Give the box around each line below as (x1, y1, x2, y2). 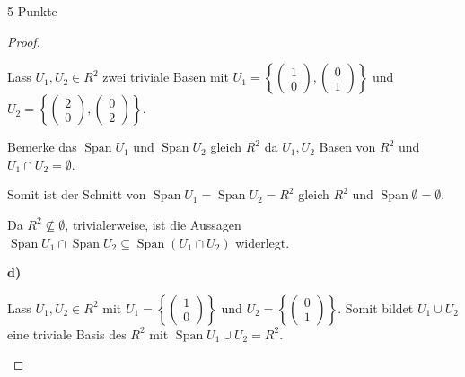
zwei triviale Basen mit (102, 67, 229, 86)
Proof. (7, 31, 40, 50)
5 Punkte (7, 2, 57, 20)
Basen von (319, 137, 376, 156)
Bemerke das (7, 137, 77, 156)
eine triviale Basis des (7, 324, 127, 343)
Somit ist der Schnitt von (7, 185, 146, 204)
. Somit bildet (338, 298, 414, 317)
